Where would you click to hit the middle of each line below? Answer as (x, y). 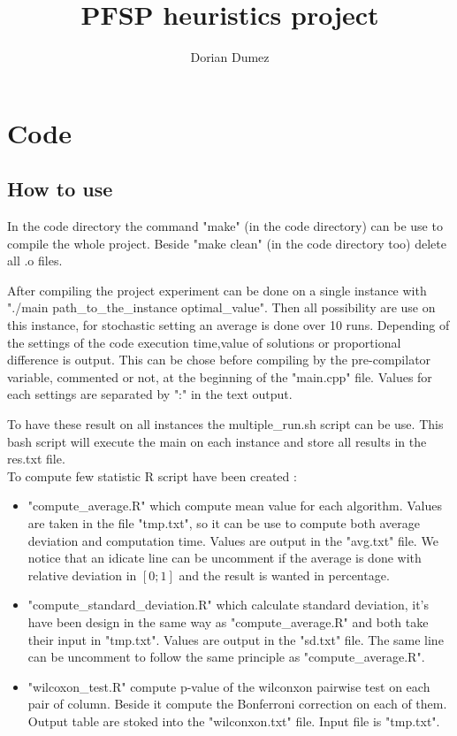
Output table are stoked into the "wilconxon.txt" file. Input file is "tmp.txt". (234, 721)
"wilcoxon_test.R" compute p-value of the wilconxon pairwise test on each (229, 686)
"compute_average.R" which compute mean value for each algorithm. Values (235, 506)
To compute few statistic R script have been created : (152, 475)
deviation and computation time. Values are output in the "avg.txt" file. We (233, 540)
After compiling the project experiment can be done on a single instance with (217, 290)
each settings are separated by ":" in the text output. (150, 394)
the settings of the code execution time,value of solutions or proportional (204, 342)
